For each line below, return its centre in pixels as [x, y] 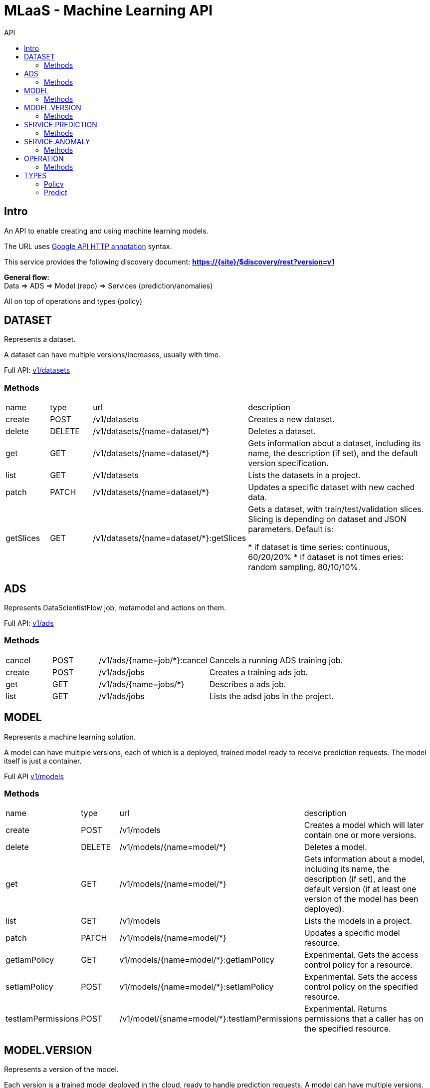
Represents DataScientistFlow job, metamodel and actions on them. [115, 608]
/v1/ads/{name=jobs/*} [142, 684]
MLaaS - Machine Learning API [108, 10]
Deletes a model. [335, 847]
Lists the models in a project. [358, 921]
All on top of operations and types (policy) [73, 301]
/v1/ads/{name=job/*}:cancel [153, 660]
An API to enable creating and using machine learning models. [106, 231]
